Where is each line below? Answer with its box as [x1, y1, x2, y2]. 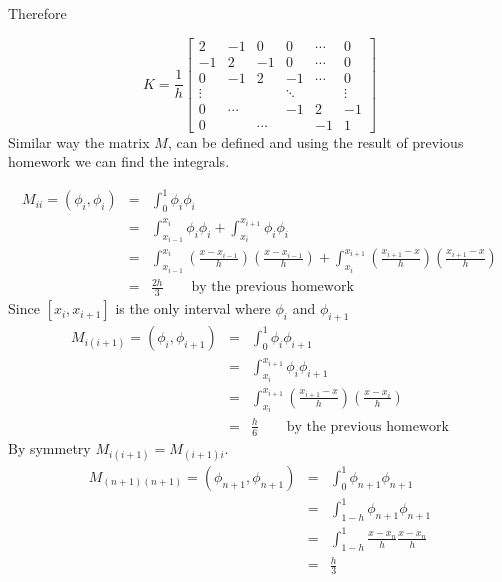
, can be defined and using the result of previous [167, 131, 464, 152]
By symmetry [8, 437, 91, 458]
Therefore [8, 3, 67, 23]
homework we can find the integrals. [8, 151, 230, 172]
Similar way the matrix [8, 131, 150, 152]
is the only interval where [115, 298, 271, 319]
